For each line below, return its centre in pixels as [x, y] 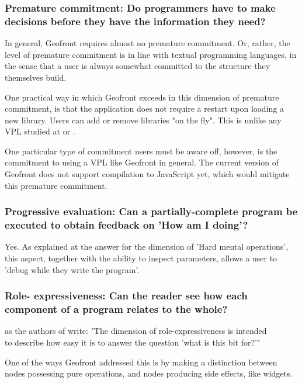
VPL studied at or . [40, 131]
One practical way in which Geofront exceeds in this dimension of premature [142, 97]
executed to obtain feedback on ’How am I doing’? [126, 225]
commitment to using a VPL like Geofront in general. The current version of [142, 162]
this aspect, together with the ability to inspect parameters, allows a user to [141, 258]
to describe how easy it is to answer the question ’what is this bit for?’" [133, 342]
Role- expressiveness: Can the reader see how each [126, 296]
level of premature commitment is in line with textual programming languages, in [151, 54]
